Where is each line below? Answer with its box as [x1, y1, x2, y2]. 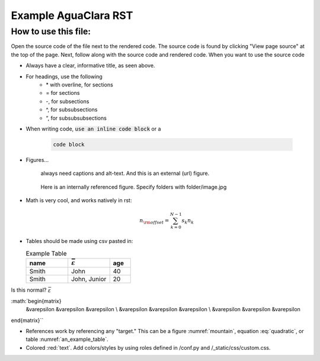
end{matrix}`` [11, 317, 44, 324]
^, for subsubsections [46, 106, 98, 113]
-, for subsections [46, 98, 89, 105]
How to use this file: [11, 26, 91, 37]
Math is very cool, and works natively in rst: [25, 197, 132, 204]
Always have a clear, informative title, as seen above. [25, 62, 155, 69]
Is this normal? [11, 286, 47, 293]
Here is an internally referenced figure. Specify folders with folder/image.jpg [40, 183, 227, 190]
